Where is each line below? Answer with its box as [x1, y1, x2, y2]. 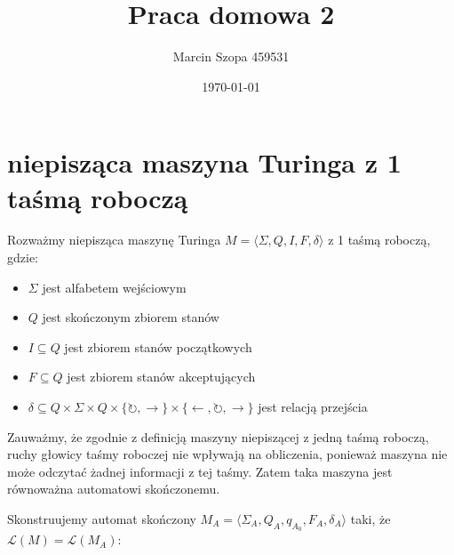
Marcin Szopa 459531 [172, 47, 290, 66]
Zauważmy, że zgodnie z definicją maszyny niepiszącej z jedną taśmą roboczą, [7, 427, 429, 446]
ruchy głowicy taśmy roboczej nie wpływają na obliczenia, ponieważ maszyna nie [7, 445, 448, 463]
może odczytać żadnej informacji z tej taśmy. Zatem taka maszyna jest [7, 462, 393, 480]
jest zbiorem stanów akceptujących [67, 367, 256, 386]
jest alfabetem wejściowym [42, 277, 187, 296]
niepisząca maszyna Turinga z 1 [7, 144, 402, 181]
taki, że [350, 509, 391, 527]
